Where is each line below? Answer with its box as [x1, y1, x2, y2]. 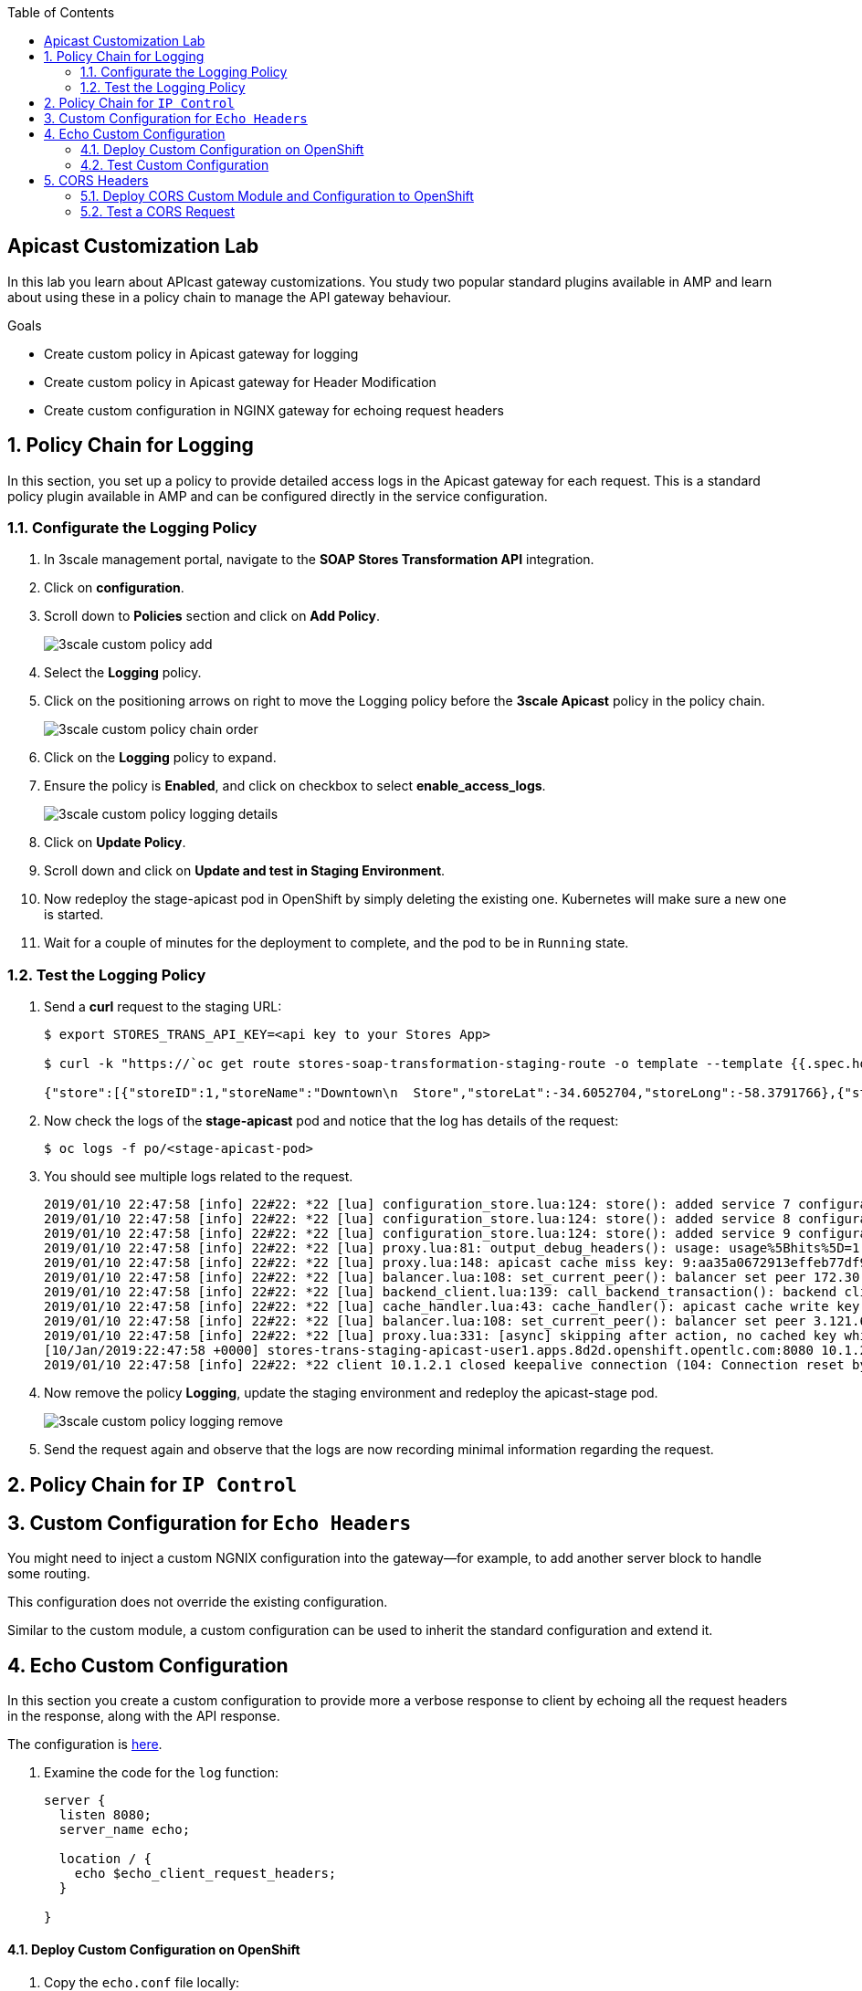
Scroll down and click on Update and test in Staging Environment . [44, 863, 446, 879]
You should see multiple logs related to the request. [44, 1168, 353, 1185]
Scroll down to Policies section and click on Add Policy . [44, 608, 381, 624]
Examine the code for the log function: [44, 1765, 279, 1781]
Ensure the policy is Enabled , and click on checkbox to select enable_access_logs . [44, 778, 546, 794]
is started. [44, 906, 104, 923]
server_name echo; [58, 1822, 191, 1838]
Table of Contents [7, 5, 115, 20]
